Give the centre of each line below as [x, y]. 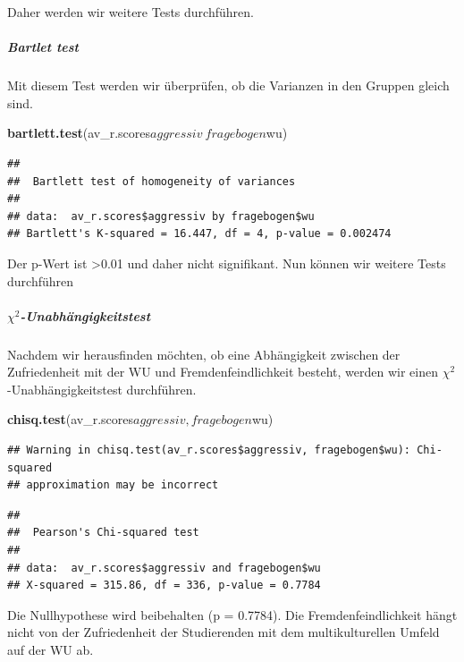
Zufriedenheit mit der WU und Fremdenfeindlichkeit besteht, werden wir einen [223, 372]
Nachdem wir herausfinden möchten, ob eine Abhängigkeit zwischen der [204, 354]
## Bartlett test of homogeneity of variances [152, 181]
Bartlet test [43, 47]
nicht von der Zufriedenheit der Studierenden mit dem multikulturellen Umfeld [224, 632]
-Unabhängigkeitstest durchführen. [102, 389]
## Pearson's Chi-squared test [103, 533]
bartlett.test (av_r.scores [79, 133]
